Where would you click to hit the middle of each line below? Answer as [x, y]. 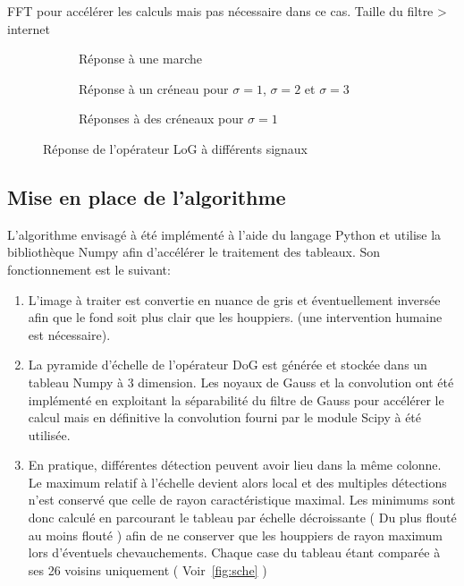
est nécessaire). [69, 334]
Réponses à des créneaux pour [161, 119]
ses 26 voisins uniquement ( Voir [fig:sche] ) [148, 569]
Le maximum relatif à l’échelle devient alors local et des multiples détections [237, 482]
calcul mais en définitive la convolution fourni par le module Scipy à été [225, 417]
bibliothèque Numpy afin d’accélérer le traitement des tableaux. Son [194, 252]
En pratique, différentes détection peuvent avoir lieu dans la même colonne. [235, 465]
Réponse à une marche [140, 59]
